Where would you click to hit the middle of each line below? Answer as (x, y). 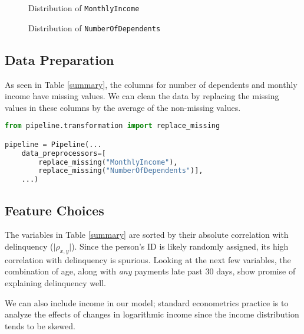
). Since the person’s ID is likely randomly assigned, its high (180, 246)
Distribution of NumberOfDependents (95, 27)
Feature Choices (54, 210)
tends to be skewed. (40, 325)
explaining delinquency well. (55, 282)
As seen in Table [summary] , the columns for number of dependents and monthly (151, 84)
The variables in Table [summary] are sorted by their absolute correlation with (147, 235)
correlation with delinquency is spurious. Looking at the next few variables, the (148, 259)
